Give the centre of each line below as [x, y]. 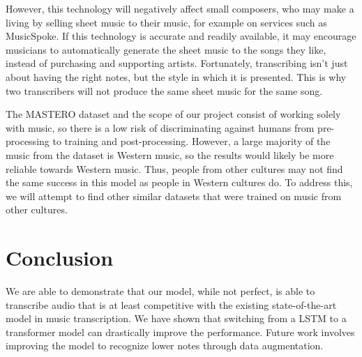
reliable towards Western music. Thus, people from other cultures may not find [174, 168]
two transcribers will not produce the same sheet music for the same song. [164, 90]
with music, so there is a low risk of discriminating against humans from [160, 127]
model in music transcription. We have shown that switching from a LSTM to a [176, 318]
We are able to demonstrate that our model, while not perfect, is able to [160, 291]
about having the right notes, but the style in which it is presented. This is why [176, 76]
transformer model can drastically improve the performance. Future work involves [180, 332]
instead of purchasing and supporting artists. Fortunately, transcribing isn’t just [177, 63]
